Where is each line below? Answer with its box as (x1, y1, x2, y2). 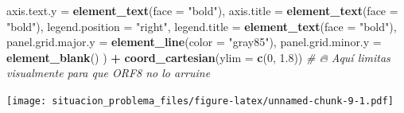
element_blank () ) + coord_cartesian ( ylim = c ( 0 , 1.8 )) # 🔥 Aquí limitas (6, 49, 390, 65)
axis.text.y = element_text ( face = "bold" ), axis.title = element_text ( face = (6, 2, 398, 18)
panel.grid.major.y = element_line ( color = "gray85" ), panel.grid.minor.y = (6, 33, 382, 50)
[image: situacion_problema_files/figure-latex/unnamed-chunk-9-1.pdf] (6, 95, 394, 107)
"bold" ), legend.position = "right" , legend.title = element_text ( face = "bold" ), (6, 18, 397, 34)
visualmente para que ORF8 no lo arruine (6, 64, 211, 81)
